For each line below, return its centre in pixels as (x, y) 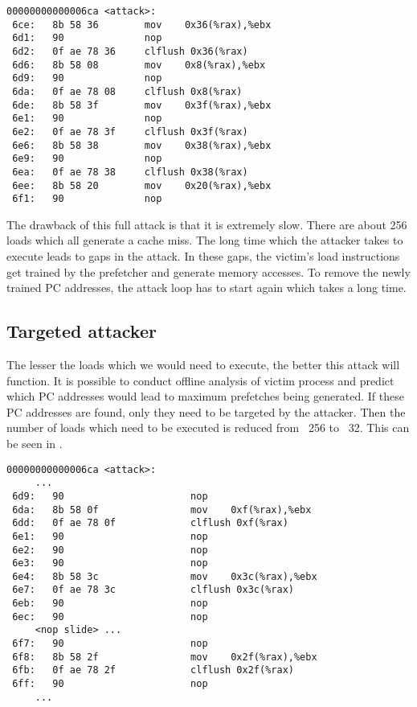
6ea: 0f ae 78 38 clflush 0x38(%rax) (130, 172)
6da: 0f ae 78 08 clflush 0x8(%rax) (127, 91)
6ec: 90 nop (110, 617)
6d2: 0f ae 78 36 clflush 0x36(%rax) (130, 51)
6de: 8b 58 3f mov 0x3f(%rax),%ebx (142, 105)
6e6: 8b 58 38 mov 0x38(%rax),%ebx (142, 145)
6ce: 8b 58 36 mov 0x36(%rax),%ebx (142, 25)
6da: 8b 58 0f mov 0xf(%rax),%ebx (162, 510)
